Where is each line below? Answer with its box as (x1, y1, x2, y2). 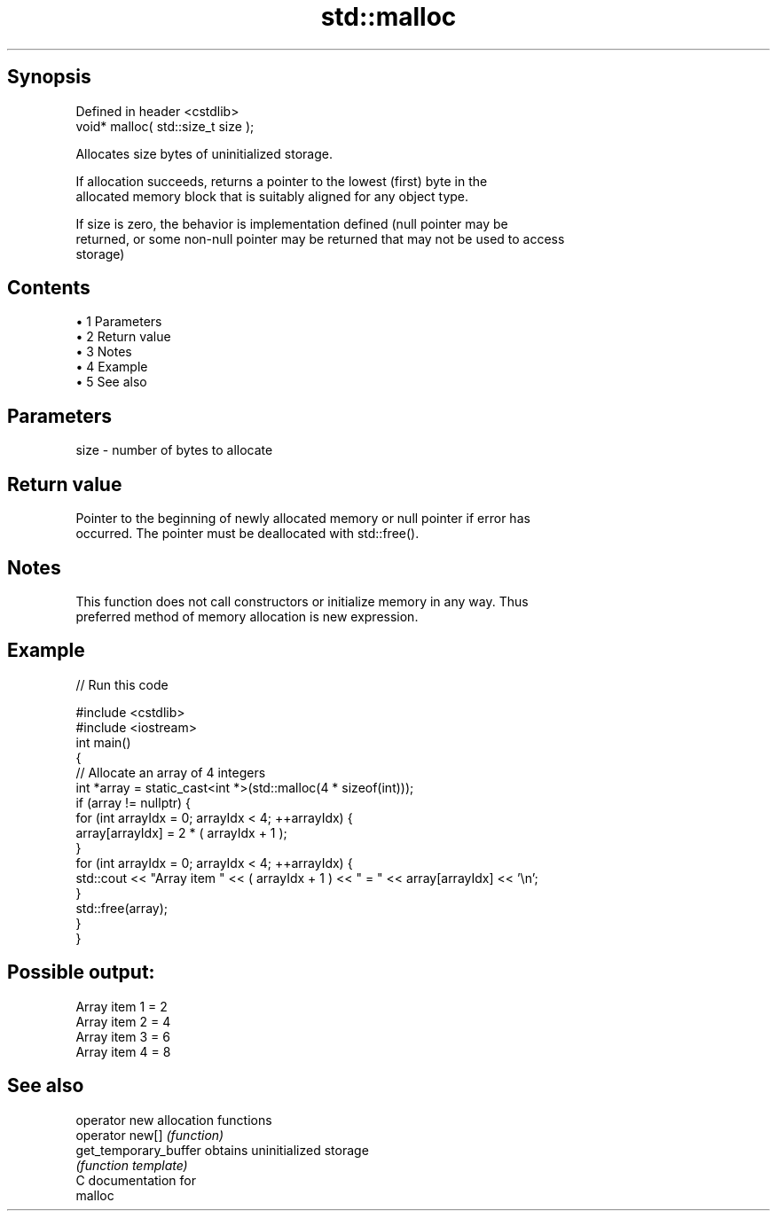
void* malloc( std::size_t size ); (75, 118, 255, 134)
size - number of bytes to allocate (75, 442, 273, 458)
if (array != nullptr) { (75, 794, 192, 810)
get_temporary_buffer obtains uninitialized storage (75, 1142, 369, 1158)
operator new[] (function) (75, 1127, 224, 1143)
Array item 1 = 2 (75, 998, 168, 1014)
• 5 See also (75, 374, 147, 390)
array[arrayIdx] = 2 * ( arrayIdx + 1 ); (75, 824, 287, 840)
